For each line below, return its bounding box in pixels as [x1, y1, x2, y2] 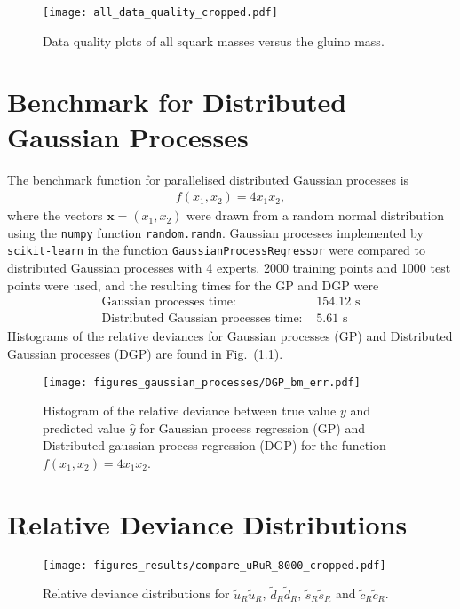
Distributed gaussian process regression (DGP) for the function [43, 436, 386, 455]
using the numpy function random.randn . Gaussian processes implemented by [7, 223, 424, 241]
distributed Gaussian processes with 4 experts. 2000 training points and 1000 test [7, 258, 451, 277]
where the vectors [7, 206, 103, 225]
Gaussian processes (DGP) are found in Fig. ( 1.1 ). [7, 344, 283, 362]
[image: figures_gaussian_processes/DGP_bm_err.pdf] [43, 376, 361, 389]
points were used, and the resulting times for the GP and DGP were [7, 275, 379, 294]
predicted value [43, 418, 125, 437]
